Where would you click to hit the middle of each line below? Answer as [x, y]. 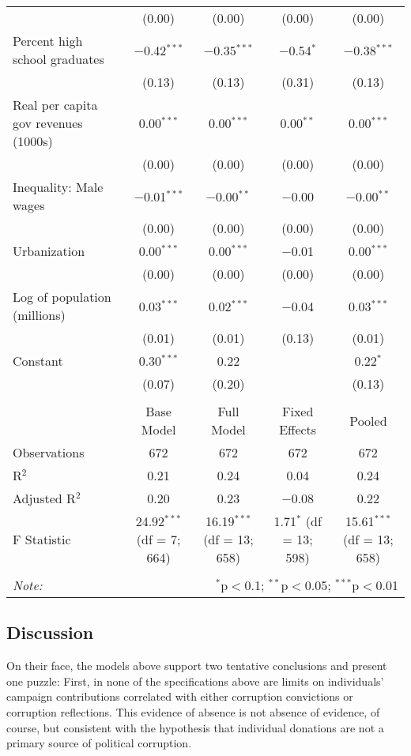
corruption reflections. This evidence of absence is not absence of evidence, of [193, 711]
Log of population [62, 297]
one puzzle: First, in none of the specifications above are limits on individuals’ [195, 681]
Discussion [50, 632]
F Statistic [42, 539]
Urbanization [49, 251]
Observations [49, 452]
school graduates [58, 59]
